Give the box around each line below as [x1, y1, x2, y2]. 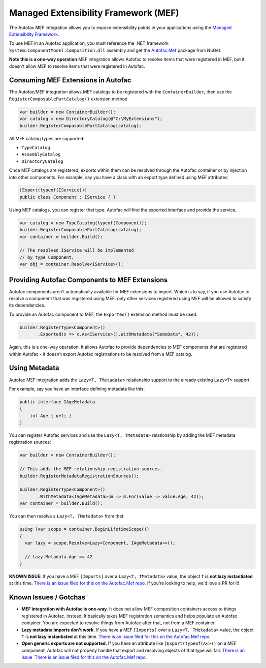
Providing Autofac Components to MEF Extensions [9, 275, 168, 284]
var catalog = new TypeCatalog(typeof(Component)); [19, 220, 147, 226]
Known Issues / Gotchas [9, 593, 86, 602]
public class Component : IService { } [19, 194, 116, 200]
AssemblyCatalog [21, 152, 61, 157]
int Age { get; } [30, 413, 72, 418]
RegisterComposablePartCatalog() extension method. [9, 96, 129, 102]
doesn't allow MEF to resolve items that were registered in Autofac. [9, 63, 145, 69]
